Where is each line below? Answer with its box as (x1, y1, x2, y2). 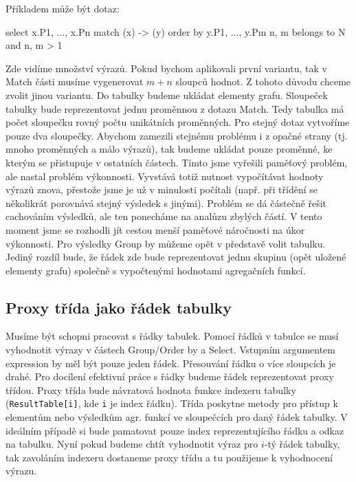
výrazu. (5, 463, 37, 478)
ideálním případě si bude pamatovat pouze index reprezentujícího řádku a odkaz (5, 423, 344, 437)
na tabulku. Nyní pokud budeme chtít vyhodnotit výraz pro (5, 437, 258, 451)
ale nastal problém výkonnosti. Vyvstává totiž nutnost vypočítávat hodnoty (5, 168, 324, 183)
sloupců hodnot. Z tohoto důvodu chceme (175, 74, 351, 89)
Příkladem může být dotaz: (5, 1, 120, 15)
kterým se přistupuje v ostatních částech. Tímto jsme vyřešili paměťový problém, (5, 155, 348, 169)
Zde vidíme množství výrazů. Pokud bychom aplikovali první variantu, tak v (5, 61, 327, 75)
